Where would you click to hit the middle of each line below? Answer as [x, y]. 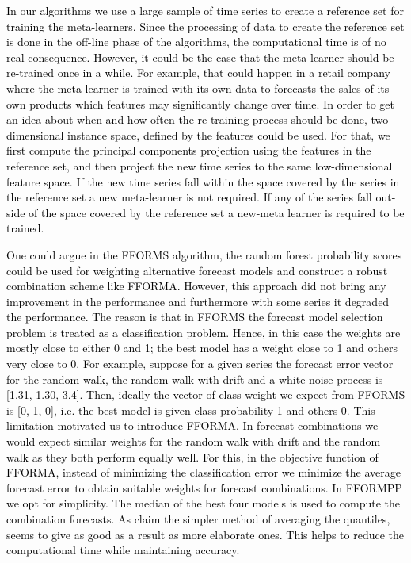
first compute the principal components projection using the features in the [189, 150]
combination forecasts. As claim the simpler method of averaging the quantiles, [198, 519]
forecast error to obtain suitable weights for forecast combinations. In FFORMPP [204, 487]
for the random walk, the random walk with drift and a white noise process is [195, 379]
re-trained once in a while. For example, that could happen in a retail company [198, 73]
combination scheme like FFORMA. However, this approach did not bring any [196, 286]
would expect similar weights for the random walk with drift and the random [194, 441]
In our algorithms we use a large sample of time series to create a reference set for [205, 10]
